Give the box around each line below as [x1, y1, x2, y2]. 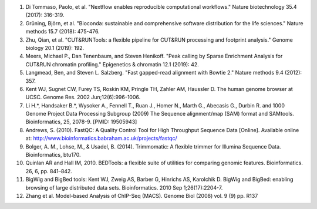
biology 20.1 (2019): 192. [25, 44, 85, 51]
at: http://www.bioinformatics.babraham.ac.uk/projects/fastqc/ [25, 135, 177, 142]
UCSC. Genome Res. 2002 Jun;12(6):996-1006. [25, 94, 141, 101]
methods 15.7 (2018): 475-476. [25, 28, 100, 35]
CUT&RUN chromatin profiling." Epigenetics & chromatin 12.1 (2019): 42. [25, 60, 199, 68]
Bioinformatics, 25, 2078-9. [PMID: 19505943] [25, 118, 137, 126]
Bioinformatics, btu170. [25, 151, 82, 159]
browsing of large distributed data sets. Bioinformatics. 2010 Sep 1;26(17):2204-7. [25, 184, 223, 191]
